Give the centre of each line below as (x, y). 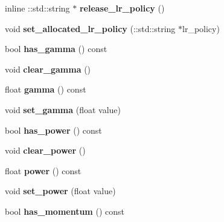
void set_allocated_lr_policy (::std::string (90, 28)
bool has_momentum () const (65, 211)
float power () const (43, 170)
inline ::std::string (37, 8)
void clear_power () (45, 150)
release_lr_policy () (122, 8)
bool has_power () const (53, 130)
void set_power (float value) (60, 191)
